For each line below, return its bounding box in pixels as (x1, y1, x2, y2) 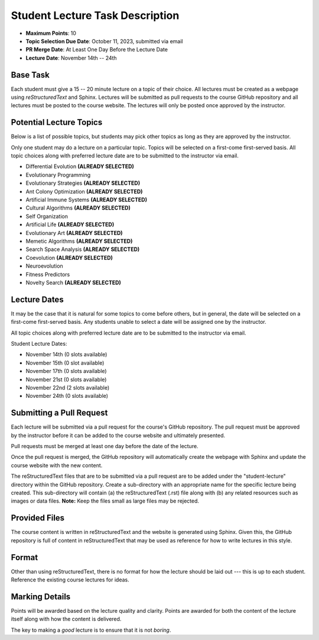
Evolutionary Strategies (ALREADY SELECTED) (25, 179, 141, 186)
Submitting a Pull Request (11, 408, 108, 418)
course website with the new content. (11, 462, 103, 469)
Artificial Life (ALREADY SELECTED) (25, 221, 115, 228)
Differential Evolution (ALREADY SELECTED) (25, 163, 134, 170)
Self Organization (25, 213, 68, 220)
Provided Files (11, 513, 65, 523)
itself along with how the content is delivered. (11, 616, 122, 623)
